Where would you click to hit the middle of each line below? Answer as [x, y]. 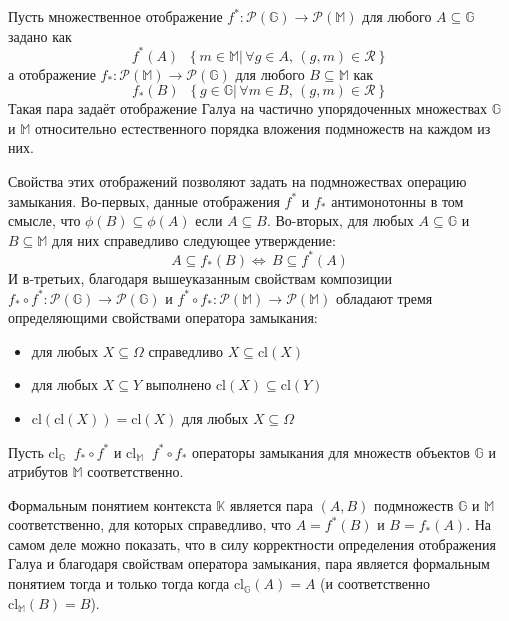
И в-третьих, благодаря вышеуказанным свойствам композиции [200, 277]
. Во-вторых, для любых [340, 220]
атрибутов [38, 471]
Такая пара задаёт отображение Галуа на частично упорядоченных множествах [248, 108]
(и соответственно [375, 583]
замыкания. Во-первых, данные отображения [144, 200]
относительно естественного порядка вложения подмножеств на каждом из [262, 127]
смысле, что [44, 220]
